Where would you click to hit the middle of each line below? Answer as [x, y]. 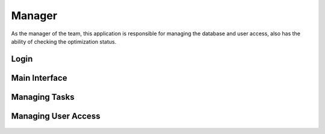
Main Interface [39, 78]
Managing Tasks [43, 97]
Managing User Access [56, 116]
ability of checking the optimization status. [64, 41]
